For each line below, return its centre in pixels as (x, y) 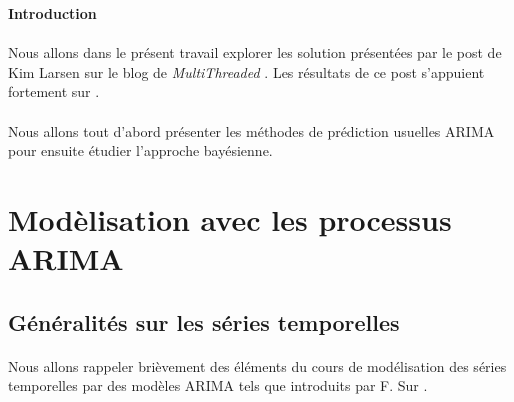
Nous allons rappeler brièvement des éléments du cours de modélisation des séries (257, 365)
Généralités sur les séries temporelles (204, 321)
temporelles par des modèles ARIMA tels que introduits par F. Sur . (218, 385)
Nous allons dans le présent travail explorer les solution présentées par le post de (255, 52)
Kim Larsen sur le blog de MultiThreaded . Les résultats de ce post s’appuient (246, 71)
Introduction (52, 13)
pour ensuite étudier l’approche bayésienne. (140, 150)
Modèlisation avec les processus (230, 218)
